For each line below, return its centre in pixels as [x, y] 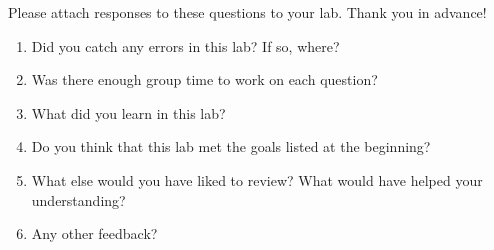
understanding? [78, 199]
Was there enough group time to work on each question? [204, 79]
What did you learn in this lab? [128, 112]
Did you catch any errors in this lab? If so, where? [185, 45]
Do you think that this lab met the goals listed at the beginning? [231, 146]
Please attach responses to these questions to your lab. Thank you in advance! [247, 12]
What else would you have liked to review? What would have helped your [257, 179]
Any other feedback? [94, 233]
